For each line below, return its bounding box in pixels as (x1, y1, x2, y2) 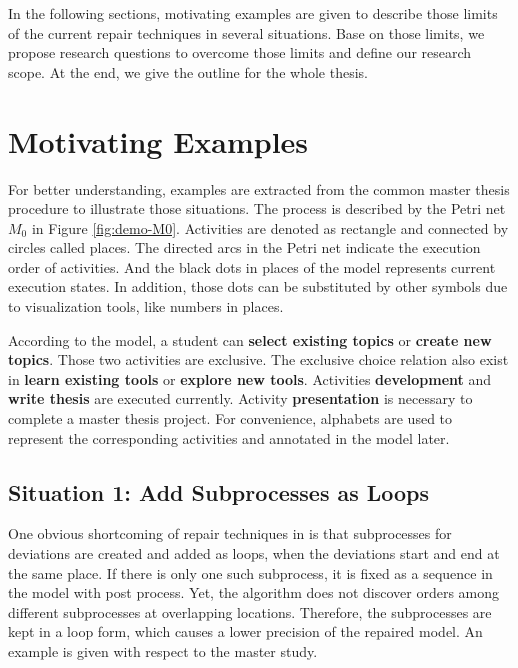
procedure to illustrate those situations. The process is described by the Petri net (8, 198, 506, 219)
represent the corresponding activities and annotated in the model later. (8, 427, 450, 448)
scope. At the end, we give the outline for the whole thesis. (8, 61, 368, 82)
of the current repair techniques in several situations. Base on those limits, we (8, 22, 485, 43)
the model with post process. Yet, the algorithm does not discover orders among (8, 582, 500, 603)
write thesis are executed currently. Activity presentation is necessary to (8, 388, 473, 409)
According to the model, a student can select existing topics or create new (8, 329, 492, 350)
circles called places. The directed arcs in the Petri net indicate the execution (8, 237, 481, 258)
